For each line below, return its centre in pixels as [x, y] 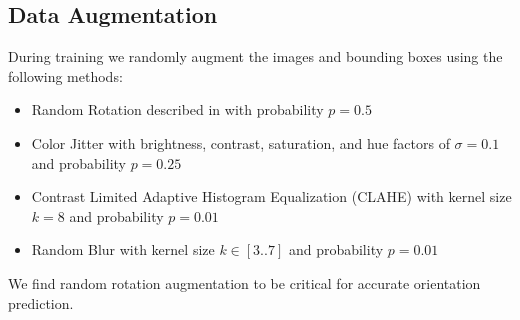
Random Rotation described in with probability [177, 109]
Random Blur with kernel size [123, 249]
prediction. [41, 302]
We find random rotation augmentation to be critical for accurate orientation [244, 282]
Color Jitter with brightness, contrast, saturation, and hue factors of [240, 142]
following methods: [65, 75]
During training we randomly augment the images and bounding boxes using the [255, 56]
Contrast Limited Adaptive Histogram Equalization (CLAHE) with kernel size [271, 196]
